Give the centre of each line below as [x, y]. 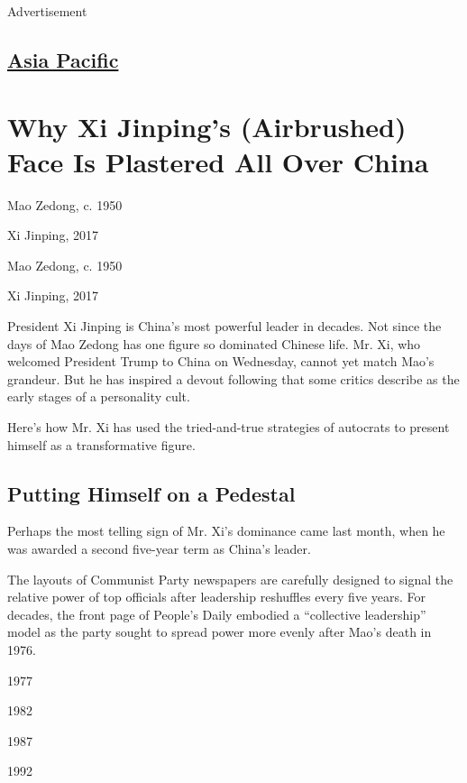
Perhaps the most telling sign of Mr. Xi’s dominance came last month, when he [226, 531]
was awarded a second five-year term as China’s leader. [159, 549]
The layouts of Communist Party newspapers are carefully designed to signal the [230, 579]
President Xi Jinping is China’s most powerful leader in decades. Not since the [224, 326]
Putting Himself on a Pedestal [151, 493]
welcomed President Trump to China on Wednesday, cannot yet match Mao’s [221, 361]
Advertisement [47, 11]
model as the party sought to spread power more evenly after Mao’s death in [220, 632]
